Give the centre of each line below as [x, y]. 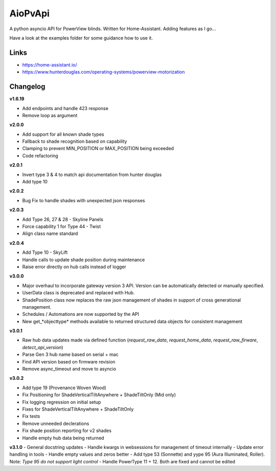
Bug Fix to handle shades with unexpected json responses [84, 200]
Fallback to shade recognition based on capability [75, 141]
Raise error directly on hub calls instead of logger [74, 267]
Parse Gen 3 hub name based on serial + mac [70, 355]
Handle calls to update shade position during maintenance [84, 260]
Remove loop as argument [50, 115]
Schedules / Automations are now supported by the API [81, 314]
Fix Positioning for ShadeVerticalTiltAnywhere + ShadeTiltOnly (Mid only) [99, 395]
